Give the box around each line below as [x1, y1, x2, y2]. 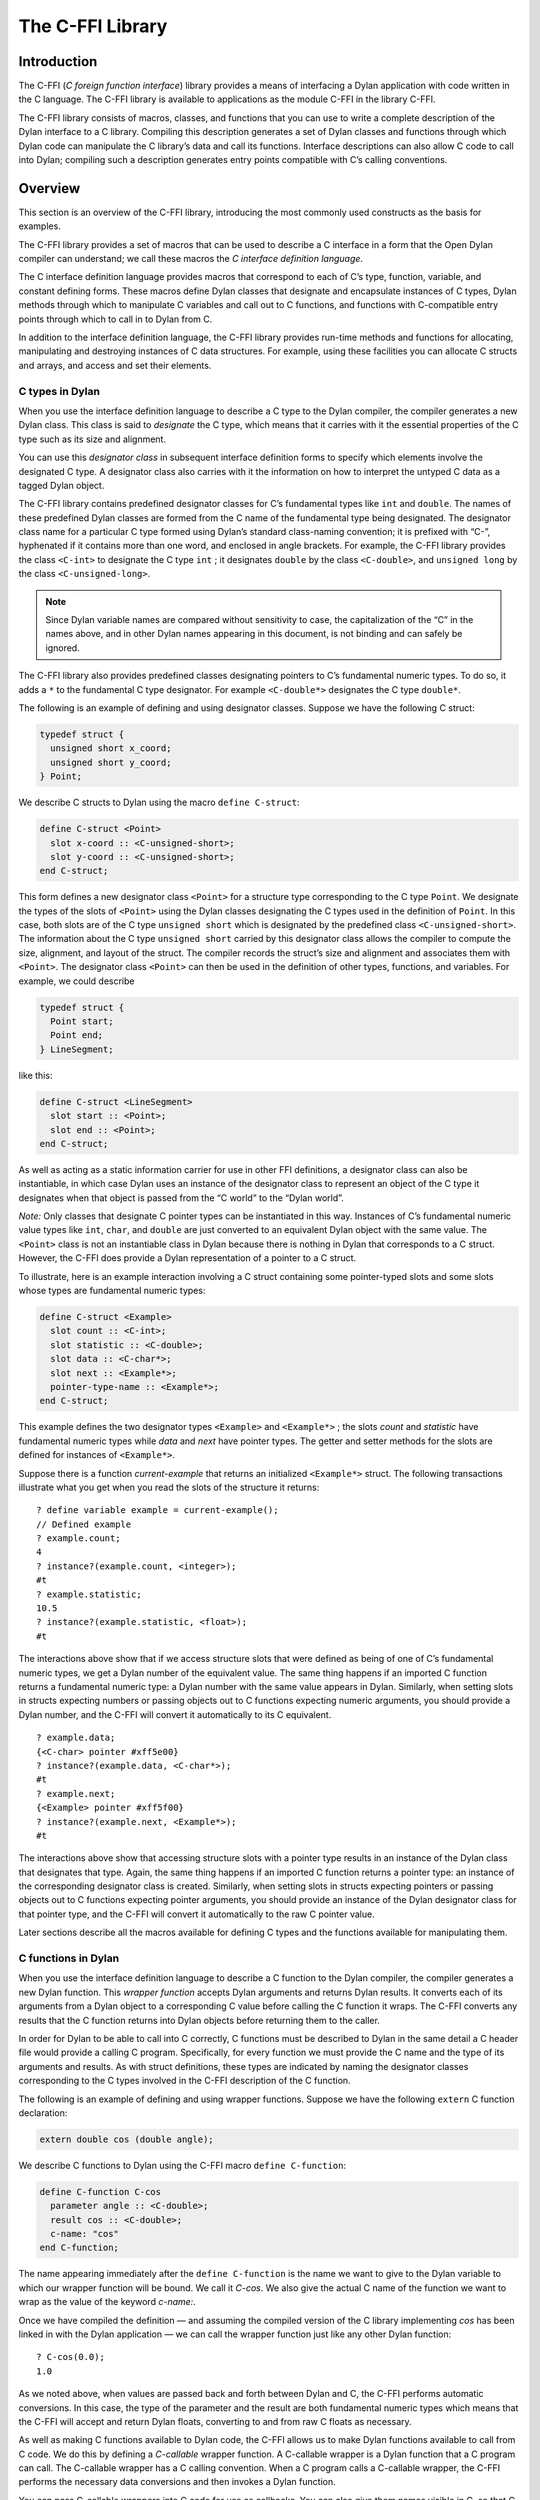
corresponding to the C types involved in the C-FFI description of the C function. [18, 2075, 351, 2087]
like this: [18, 1069, 53, 1081]
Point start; [50, 1016, 114, 1027]
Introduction [18, 53, 98, 70]
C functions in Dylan [18, 1951, 120, 1965]
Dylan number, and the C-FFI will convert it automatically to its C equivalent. [18, 1708, 332, 1720]
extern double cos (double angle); [39, 2133, 214, 2145]
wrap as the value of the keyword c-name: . [18, 2296, 197, 2308]
